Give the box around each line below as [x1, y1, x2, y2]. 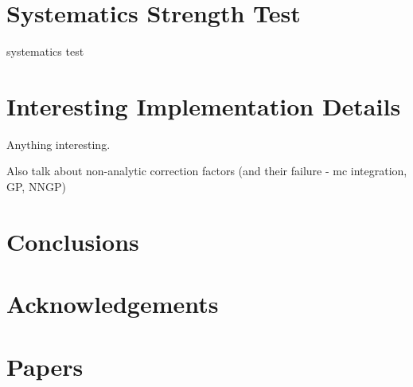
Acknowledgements [6, 287, 219, 320]
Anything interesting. [6, 135, 111, 152]
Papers [6, 350, 84, 382]
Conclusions [6, 225, 139, 257]
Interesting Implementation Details [6, 89, 401, 122]
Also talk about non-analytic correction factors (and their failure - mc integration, [6, 162, 407, 179]
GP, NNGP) [6, 178, 66, 195]
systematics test [6, 43, 84, 60]
